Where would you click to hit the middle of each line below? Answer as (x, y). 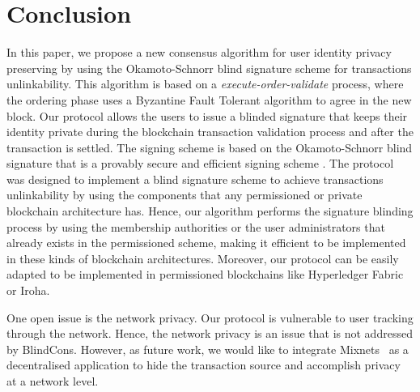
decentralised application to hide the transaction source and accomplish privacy (204, 365)
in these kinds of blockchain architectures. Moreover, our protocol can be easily (203, 258)
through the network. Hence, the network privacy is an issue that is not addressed (210, 333)
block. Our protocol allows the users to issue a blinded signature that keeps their (207, 115)
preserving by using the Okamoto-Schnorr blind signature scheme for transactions (209, 68)
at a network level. (53, 381)
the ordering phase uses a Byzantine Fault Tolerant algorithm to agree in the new (209, 99)
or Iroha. (28, 290)
